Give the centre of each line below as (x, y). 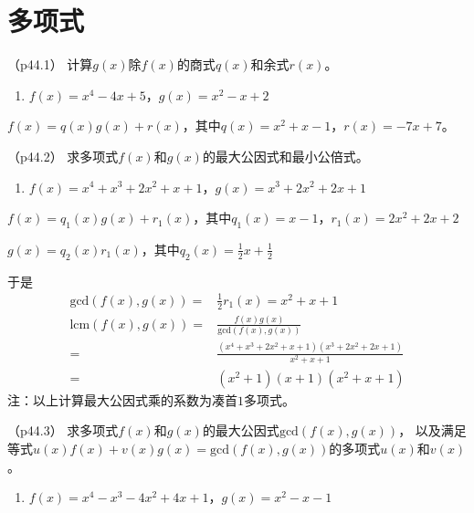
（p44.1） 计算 (50, 64)
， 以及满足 (432, 430)
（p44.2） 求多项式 (63, 156)
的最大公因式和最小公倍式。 (285, 156)
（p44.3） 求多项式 (63, 430)
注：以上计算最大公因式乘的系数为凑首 (122, 399)
